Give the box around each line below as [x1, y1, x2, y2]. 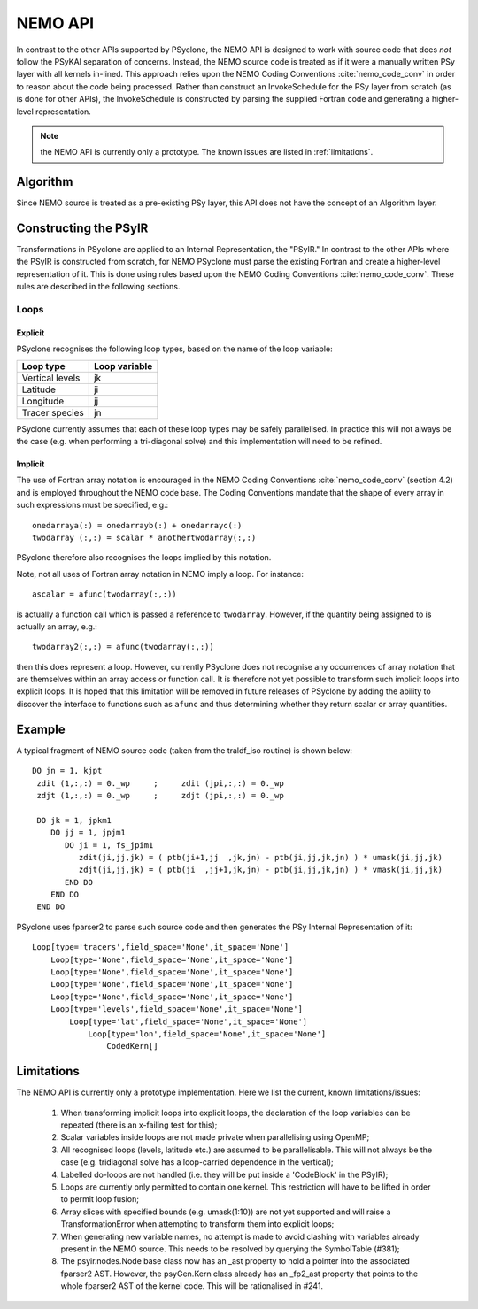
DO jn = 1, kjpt [32, 766, 103, 776]
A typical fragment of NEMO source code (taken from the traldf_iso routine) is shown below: [16, 744, 353, 756]
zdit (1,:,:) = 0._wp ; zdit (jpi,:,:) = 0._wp [36, 778, 285, 788]
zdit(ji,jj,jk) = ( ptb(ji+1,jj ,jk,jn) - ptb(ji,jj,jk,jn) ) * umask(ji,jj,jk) [78, 852, 443, 862]
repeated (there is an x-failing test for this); [60, 1120, 218, 1130]
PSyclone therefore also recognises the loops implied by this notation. [16, 552, 272, 563]
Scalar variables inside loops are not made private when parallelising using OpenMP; [60, 1132, 370, 1143]
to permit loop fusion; [60, 1194, 139, 1205]
